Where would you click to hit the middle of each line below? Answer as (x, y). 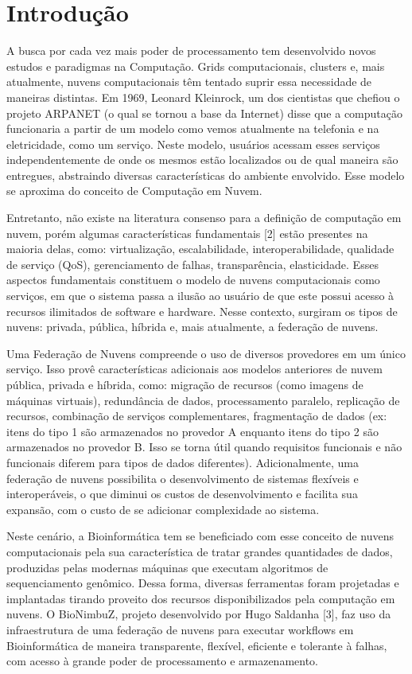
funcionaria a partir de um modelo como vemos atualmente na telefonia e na (193, 129)
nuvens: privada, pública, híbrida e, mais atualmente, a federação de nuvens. (192, 327)
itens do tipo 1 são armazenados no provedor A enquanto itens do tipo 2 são (192, 431)
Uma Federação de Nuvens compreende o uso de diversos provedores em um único (206, 353)
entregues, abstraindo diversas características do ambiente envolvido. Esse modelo (206, 175)
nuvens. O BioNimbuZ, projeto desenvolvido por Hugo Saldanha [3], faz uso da (199, 614)
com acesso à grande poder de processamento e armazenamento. (162, 661)
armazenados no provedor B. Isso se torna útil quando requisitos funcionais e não (204, 447)
